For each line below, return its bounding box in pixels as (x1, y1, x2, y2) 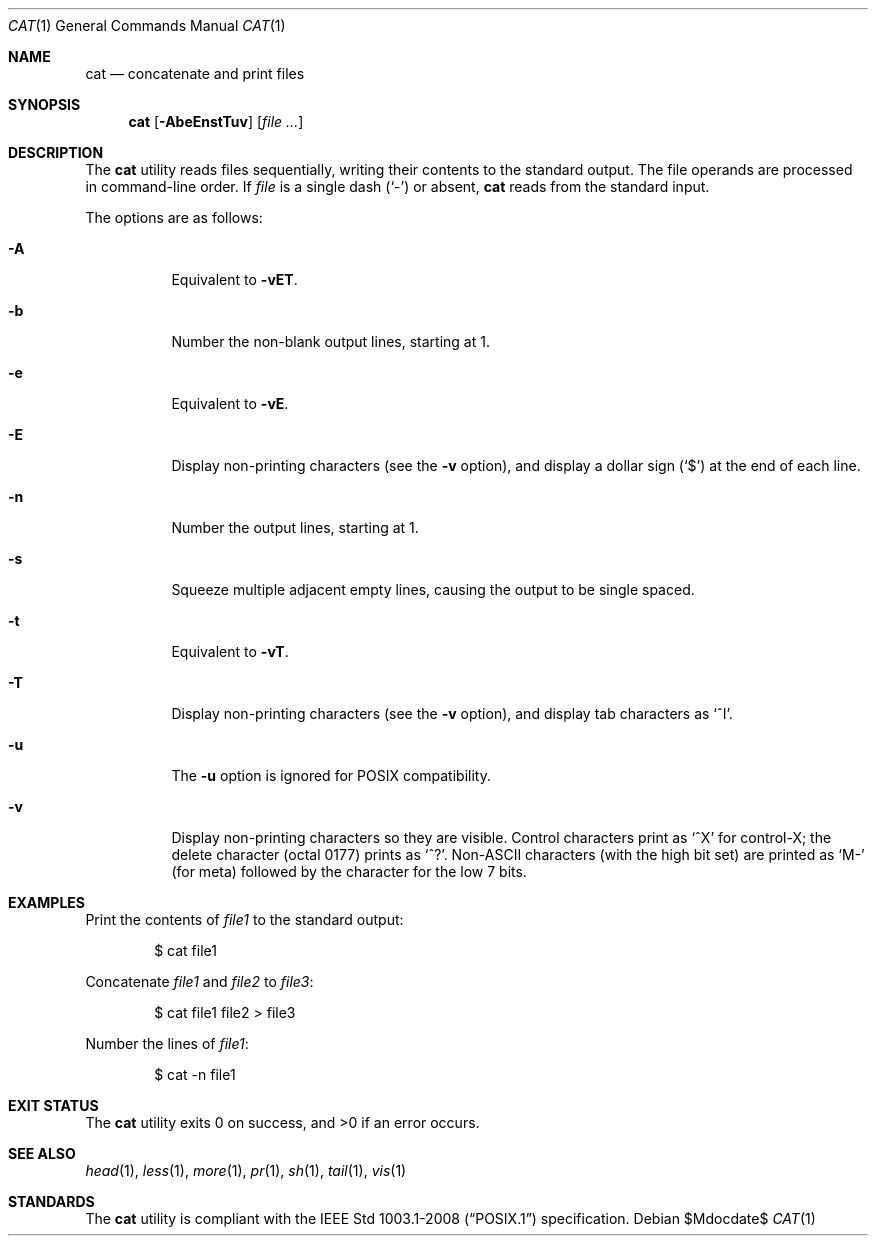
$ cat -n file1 (154, 1066, 236, 1083)
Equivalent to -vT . (171, 643, 289, 660)
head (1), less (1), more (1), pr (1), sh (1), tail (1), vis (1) (85, 1162, 407, 1179)
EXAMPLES (8, 894, 85, 911)
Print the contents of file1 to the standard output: (85, 911, 404, 928)
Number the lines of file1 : (85, 1035, 249, 1052)
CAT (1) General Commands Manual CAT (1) (8, 17, 286, 34)
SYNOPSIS (8, 96, 81, 113)
